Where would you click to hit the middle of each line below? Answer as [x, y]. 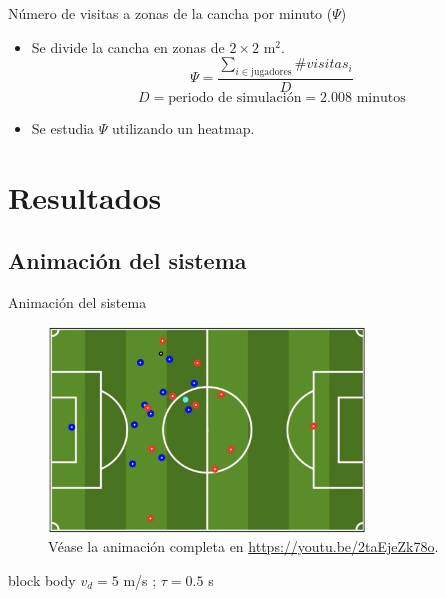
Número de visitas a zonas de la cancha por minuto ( [170, 13]
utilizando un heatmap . [183, 128]
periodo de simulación [235, 98]
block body [42, 579]
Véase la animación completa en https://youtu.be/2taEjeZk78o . [243, 546]
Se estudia [63, 128]
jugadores [271, 71]
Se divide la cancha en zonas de [128, 46]
